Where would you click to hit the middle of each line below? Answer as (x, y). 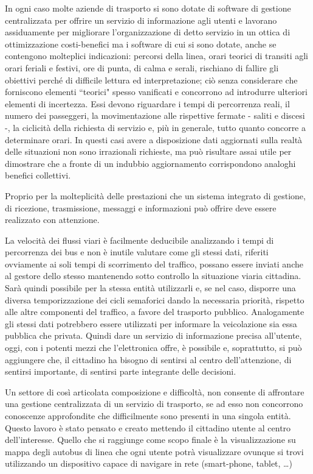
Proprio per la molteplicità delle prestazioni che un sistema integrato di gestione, (155, 195)
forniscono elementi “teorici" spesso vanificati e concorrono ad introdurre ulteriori (156, 92)
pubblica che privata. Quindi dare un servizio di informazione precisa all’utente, (153, 335)
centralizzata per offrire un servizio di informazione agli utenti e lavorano (141, 20)
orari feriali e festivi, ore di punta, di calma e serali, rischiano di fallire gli (142, 67)
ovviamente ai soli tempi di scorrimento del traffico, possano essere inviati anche (154, 264)
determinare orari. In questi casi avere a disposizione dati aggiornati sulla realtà (154, 139)
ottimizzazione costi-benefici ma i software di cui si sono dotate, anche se (141, 44)
